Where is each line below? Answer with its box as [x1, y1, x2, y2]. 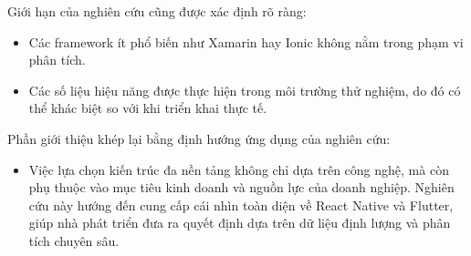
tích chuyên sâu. [28, 230, 120, 250]
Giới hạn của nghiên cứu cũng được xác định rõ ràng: [7, 2, 307, 20]
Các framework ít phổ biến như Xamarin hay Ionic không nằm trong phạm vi [28, 32, 464, 51]
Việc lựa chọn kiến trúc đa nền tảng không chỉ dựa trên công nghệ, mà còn [28, 159, 449, 179]
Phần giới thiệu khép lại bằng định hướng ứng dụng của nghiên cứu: [7, 128, 391, 148]
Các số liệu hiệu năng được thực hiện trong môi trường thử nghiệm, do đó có [28, 80, 461, 99]
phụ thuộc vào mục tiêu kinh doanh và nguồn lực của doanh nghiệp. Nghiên [28, 178, 455, 197]
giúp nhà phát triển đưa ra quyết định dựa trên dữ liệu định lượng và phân [28, 213, 451, 232]
